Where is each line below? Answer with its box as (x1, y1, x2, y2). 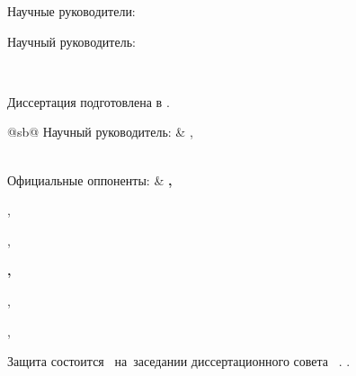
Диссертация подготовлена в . (7, 92, 170, 111)
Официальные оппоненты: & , (7, 170, 173, 189)
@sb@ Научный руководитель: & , (7, 122, 193, 141)
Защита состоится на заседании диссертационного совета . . (7, 352, 351, 371)
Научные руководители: (7, 2, 136, 20)
